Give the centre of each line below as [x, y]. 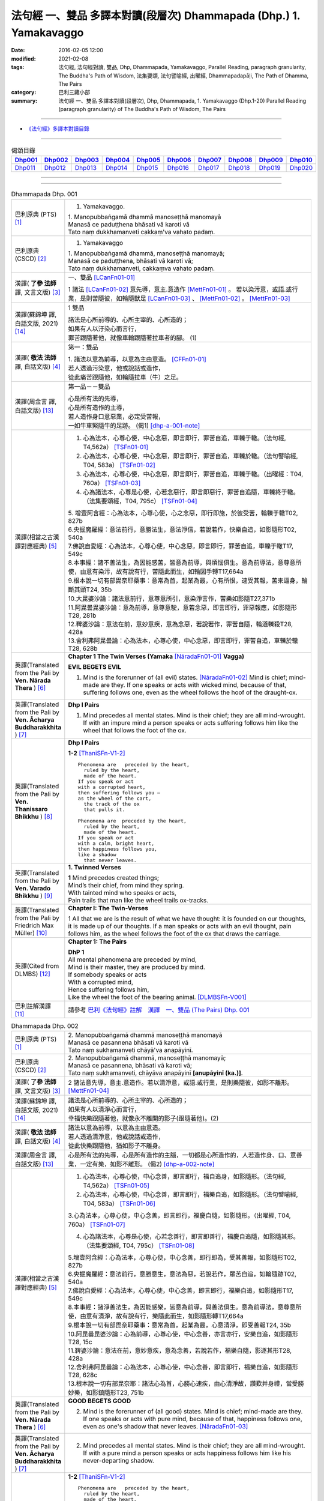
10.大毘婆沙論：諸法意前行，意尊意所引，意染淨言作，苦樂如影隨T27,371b [172, 599]
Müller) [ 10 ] [31, 932]
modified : [23, 59]
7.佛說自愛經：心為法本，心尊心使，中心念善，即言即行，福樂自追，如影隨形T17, [181, 1290]
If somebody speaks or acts [107, 974]
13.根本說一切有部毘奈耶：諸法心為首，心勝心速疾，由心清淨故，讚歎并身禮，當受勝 [186, 1383]
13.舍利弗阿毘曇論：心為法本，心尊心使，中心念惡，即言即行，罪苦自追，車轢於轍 [183, 641]
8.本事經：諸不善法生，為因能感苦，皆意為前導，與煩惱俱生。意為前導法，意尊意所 [185, 563]
